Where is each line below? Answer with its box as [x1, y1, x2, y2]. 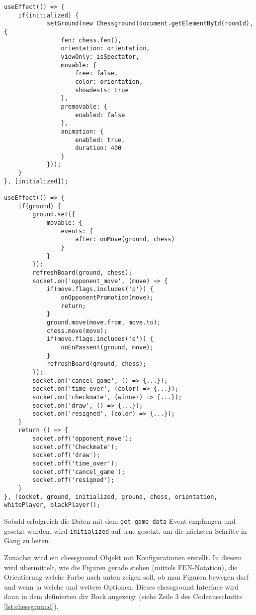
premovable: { [61, 103, 107, 110]
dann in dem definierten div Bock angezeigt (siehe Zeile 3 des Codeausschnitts [4, 591, 243, 602]
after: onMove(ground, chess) [75, 236, 175, 243]
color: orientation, [75, 78, 143, 85]
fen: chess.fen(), [61, 36, 122, 44]
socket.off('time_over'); [32, 460, 118, 467]
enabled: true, [75, 136, 125, 144]
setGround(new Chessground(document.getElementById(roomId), [46, 20, 254, 27]
